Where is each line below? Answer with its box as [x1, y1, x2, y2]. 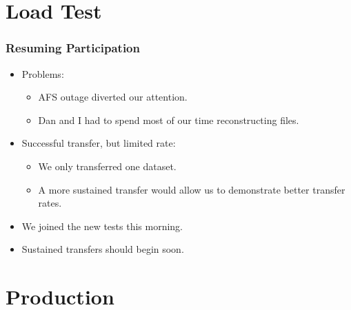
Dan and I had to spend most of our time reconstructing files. [38, 112, 299, 127]
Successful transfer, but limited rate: [21, 136, 176, 150]
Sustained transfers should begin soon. [21, 242, 184, 256]
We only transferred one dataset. [38, 158, 177, 173]
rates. [38, 196, 62, 210]
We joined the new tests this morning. [21, 218, 183, 233]
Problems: [21, 66, 64, 81]
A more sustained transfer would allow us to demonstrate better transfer [38, 182, 345, 196]
